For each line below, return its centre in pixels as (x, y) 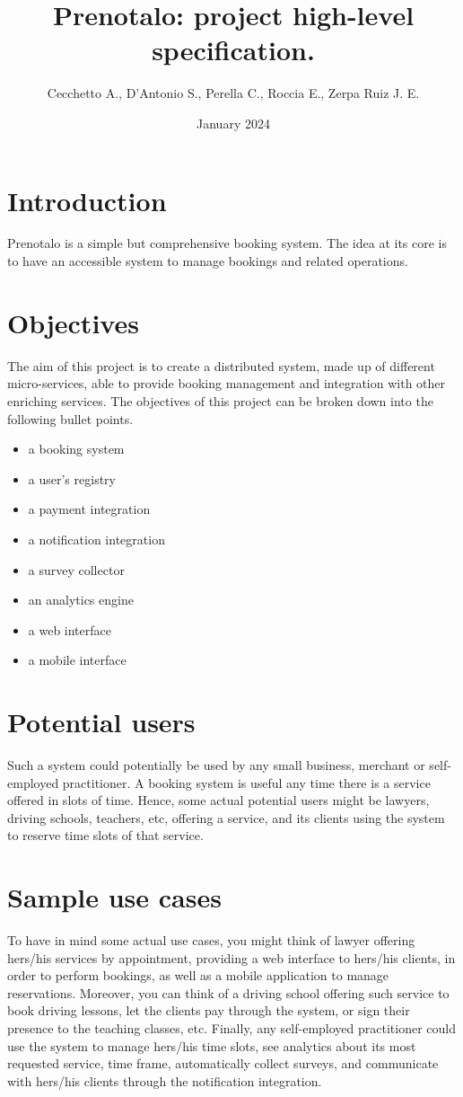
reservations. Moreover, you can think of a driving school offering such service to (228, 992)
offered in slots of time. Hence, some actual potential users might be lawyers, (218, 800)
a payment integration (89, 509)
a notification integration (96, 539)
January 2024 (233, 123)
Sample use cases (114, 897)
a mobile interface (77, 660)
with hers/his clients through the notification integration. (165, 1080)
